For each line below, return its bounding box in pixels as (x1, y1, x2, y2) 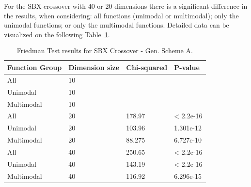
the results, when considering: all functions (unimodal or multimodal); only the (4, 10, 239, 20)
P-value (174, 62, 200, 72)
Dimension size (68, 62, 120, 72)
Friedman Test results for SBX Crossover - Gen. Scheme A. (16, 45, 193, 56)
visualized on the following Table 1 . (4, 29, 110, 39)
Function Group (7, 62, 62, 72)
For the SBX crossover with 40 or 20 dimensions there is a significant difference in (4, 1, 248, 11)
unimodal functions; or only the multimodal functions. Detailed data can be (4, 20, 229, 30)
